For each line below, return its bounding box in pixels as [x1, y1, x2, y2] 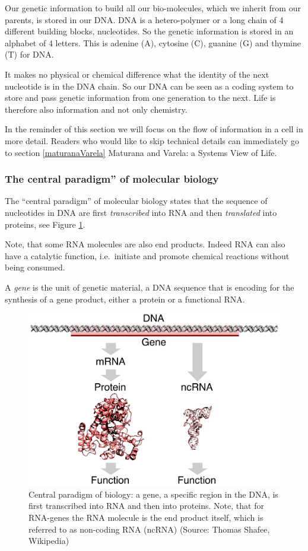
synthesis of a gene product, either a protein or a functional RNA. [5, 292, 245, 305]
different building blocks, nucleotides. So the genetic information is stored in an [5, 25, 294, 37]
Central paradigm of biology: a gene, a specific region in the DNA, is [28, 488, 278, 500]
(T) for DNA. [5, 48, 54, 60]
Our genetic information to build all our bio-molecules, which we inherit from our [5, 2, 301, 14]
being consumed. [5, 261, 65, 273]
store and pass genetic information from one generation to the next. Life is [5, 91, 276, 104]
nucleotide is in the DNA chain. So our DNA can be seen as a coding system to [5, 79, 294, 92]
